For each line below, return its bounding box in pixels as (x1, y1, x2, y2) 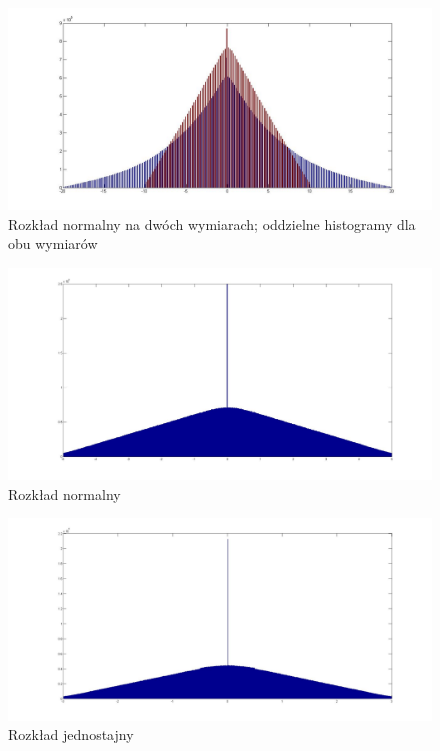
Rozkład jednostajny (8, 724, 134, 745)
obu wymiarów (8, 233, 98, 254)
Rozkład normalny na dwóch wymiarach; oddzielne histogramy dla (8, 213, 416, 234)
